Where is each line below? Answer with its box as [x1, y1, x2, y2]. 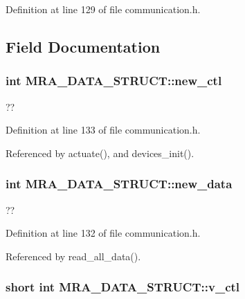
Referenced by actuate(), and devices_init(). [6, 145, 194, 160]
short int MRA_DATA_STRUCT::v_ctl [6, 278, 240, 296]
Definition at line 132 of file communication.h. [6, 226, 201, 240]
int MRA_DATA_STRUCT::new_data [6, 175, 233, 192]
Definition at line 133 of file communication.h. [6, 123, 201, 137]
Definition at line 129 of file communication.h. [6, 2, 201, 16]
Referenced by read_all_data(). [6, 248, 141, 263]
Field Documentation [6, 35, 161, 57]
